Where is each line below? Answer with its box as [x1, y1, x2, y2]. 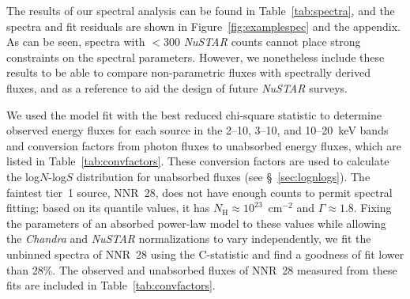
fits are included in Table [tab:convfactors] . [6, 277, 216, 293]
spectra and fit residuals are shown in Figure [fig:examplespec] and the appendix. [6, 17, 401, 34]
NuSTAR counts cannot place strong [183, 33, 361, 50]
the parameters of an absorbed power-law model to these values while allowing [6, 214, 386, 231]
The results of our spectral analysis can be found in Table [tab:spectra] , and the [6, 2, 395, 18]
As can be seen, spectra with [6, 33, 145, 50]
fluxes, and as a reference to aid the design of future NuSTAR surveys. [6, 79, 348, 96]
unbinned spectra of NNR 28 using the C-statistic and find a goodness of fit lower [6, 245, 404, 262]
